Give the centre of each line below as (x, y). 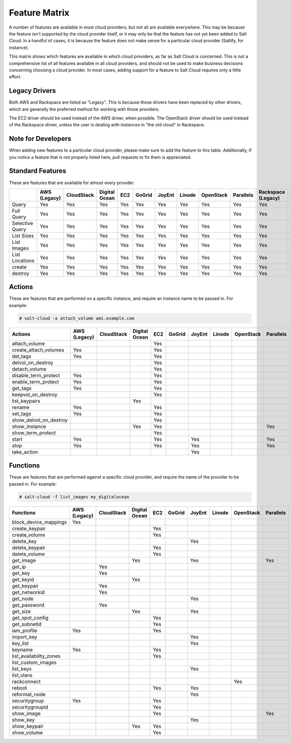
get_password (28, 605)
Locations (23, 260)
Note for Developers (40, 139)
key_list (20, 643)
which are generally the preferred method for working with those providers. (84, 109)
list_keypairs (26, 401)
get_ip (19, 567)
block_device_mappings (40, 522)
